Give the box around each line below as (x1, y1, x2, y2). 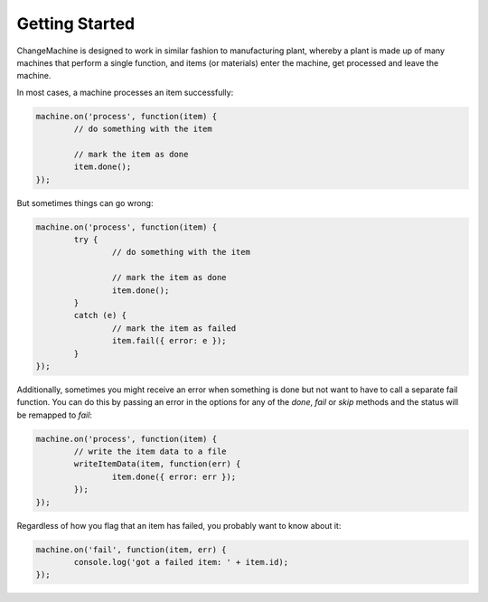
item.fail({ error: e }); (111, 335, 227, 346)
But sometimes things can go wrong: (16, 197, 154, 208)
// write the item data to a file (73, 447, 227, 456)
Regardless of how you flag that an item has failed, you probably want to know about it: (16, 520, 342, 531)
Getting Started (16, 14, 136, 33)
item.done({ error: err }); (111, 471, 237, 482)
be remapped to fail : (16, 409, 92, 420)
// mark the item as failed (111, 323, 237, 334)
